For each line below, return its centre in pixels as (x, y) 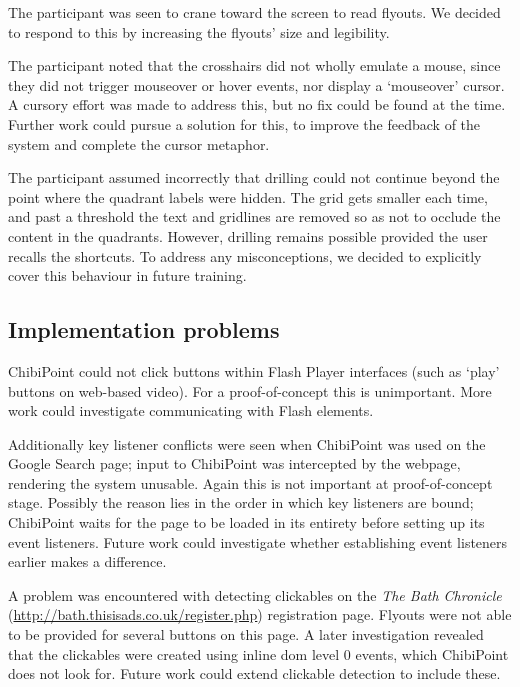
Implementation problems (144, 329)
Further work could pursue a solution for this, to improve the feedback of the (244, 123)
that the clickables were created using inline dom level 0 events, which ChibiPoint (258, 653)
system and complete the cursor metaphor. (139, 143)
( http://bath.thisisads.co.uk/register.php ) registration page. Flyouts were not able (260, 614)
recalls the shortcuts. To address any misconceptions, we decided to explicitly (245, 255)
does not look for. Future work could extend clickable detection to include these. (254, 673)
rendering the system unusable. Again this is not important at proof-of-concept (250, 482)
